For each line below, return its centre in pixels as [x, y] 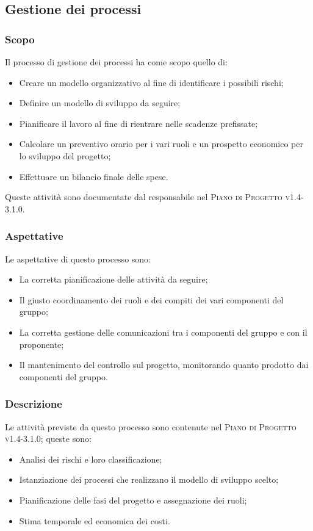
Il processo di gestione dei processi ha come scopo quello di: [116, 62]
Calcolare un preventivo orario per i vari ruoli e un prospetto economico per [161, 144]
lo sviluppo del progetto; [65, 155]
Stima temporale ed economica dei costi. [95, 520]
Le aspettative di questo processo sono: [78, 258]
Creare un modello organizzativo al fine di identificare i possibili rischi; [151, 82]
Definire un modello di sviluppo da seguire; [100, 103]
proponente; [41, 344]
